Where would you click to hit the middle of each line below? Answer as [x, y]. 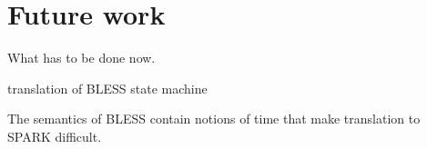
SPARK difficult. [55, 136]
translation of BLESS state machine [107, 88]
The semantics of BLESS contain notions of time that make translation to [214, 119]
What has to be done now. [81, 58]
